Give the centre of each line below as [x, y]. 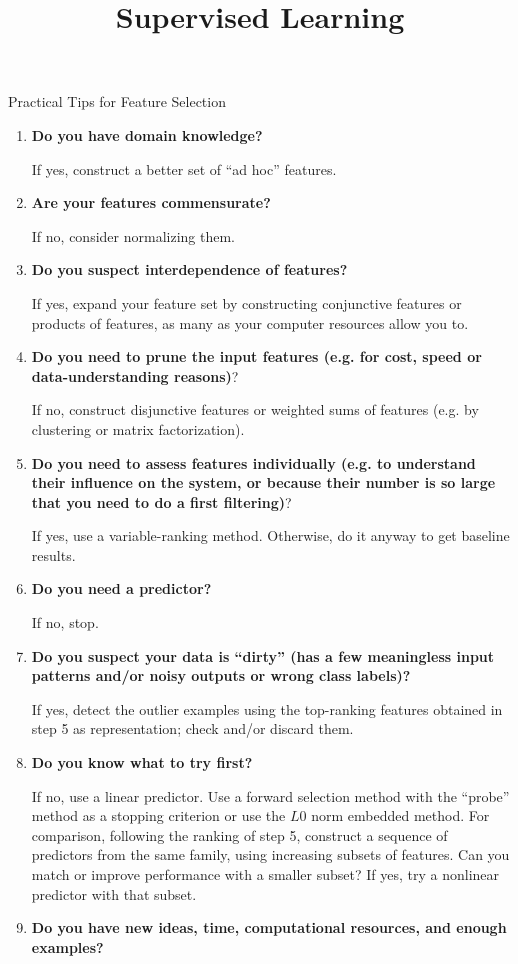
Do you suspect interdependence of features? [189, 269]
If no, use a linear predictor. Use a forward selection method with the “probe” [270, 795]
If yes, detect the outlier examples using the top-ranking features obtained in [267, 708]
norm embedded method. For [400, 815]
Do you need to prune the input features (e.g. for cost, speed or [256, 356]
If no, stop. [65, 622]
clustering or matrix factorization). [138, 428]
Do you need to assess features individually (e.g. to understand [253, 462]
